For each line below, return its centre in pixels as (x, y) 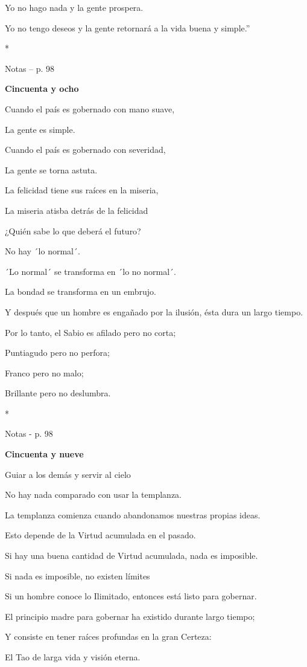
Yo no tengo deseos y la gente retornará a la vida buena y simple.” (128, 27)
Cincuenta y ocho (42, 89)
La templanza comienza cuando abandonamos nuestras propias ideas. (133, 514)
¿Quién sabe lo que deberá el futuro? (73, 230)
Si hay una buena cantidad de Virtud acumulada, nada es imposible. (131, 556)
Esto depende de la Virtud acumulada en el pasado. (100, 535)
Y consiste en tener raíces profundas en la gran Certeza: (108, 636)
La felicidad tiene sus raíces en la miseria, (82, 190)
